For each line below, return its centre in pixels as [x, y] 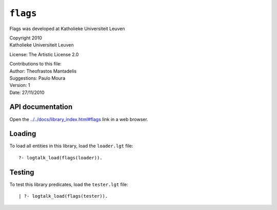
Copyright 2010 [26, 38]
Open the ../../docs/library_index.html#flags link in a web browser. [79, 119]
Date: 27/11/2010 [27, 92]
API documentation [41, 107]
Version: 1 [20, 85]
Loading [23, 134]
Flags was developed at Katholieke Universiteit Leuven [67, 29]
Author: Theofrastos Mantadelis [43, 71]
